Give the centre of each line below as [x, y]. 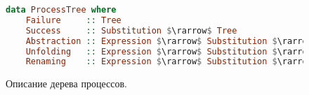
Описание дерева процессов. [66, 83]
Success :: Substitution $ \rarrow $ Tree [131, 30]
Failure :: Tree [73, 20]
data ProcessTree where [61, 10]
